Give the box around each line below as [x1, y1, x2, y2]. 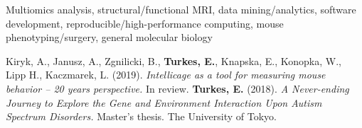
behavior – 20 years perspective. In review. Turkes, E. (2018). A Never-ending [6, 81, 349, 95]
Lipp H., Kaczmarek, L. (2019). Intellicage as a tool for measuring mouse [6, 67, 326, 82]
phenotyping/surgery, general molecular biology [6, 30, 213, 45]
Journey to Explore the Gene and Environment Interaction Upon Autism [6, 95, 322, 110]
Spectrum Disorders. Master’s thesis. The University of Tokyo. [6, 109, 277, 124]
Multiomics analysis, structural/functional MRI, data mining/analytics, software [6, 2, 356, 16]
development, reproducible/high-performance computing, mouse [6, 16, 284, 30]
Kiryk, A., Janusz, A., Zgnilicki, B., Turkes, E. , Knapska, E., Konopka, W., [6, 53, 341, 68]
